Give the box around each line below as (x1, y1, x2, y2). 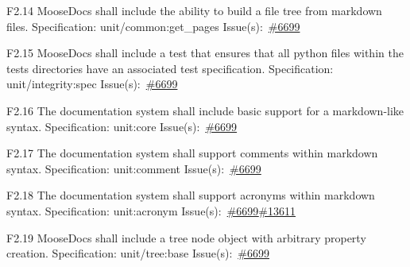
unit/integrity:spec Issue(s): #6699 (6, 75, 178, 92)
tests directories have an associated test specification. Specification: (6, 60, 334, 76)
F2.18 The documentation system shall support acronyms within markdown (6, 187, 375, 203)
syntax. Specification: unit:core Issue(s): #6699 (6, 118, 238, 134)
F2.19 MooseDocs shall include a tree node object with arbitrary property (6, 229, 366, 246)
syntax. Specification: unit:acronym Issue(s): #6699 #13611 (6, 202, 296, 219)
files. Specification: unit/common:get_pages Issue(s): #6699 (6, 17, 300, 34)
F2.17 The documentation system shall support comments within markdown (6, 145, 378, 161)
